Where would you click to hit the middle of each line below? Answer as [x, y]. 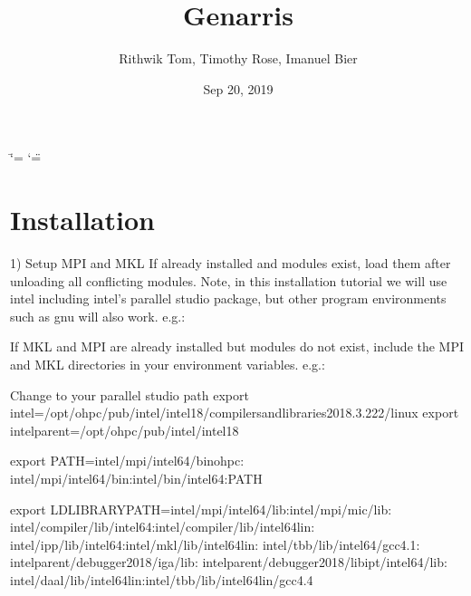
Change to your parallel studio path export [130, 394]
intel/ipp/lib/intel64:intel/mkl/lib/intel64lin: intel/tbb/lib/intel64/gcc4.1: [215, 544]
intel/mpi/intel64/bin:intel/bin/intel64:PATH [136, 478]
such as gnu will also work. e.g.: [98, 316]
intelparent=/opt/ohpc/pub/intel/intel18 [125, 430]
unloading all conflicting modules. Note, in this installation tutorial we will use [229, 280]
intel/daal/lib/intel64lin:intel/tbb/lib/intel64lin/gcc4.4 [162, 579]
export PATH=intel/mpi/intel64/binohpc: [127, 461]
